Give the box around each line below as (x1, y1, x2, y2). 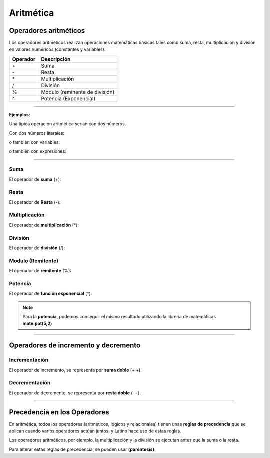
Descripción (41, 55, 71, 62)
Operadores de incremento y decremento (9, 341, 141, 350)
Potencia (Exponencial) (41, 95, 96, 102)
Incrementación (9, 356, 49, 363)
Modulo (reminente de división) (41, 88, 115, 95)
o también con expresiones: (9, 148, 67, 154)
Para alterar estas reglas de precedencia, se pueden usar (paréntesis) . (9, 446, 156, 452)
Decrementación (9, 379, 51, 386)
